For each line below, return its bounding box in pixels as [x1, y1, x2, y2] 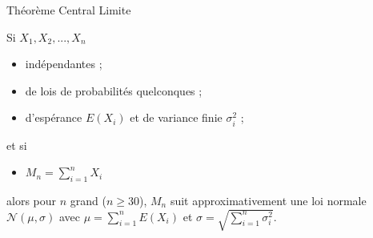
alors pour [6, 192, 57, 208]
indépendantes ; [25, 55, 102, 72]
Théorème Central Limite [6, 2, 131, 18]
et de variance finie [130, 109, 223, 126]
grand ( [70, 192, 106, 208]
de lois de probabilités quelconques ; [25, 82, 203, 99]
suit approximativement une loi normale [170, 192, 367, 208]
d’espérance [25, 109, 82, 126]
